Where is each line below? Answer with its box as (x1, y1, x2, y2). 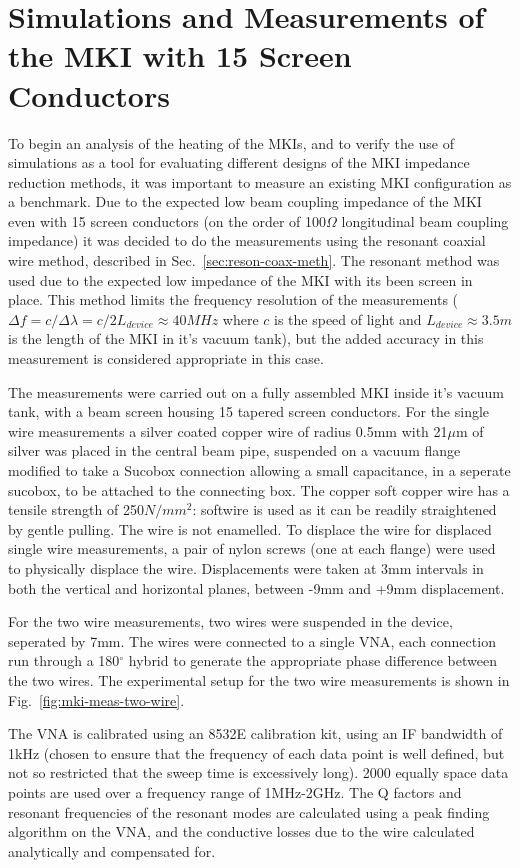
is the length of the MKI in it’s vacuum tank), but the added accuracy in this (8, 328, 484, 349)
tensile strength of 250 (8, 499, 144, 520)
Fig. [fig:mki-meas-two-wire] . (8, 689, 185, 710)
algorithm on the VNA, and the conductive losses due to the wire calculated (8, 821, 475, 842)
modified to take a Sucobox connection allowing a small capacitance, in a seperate (8, 460, 511, 480)
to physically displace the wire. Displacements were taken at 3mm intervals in (8, 557, 484, 578)
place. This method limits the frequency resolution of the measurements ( (8, 289, 459, 310)
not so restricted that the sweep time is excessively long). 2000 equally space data (8, 762, 509, 783)
